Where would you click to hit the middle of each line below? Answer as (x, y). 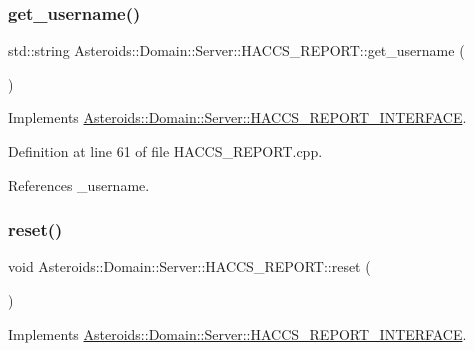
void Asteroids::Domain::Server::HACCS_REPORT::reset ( (189, 266)
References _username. (79, 184)
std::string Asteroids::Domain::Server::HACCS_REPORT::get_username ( (236, 50)
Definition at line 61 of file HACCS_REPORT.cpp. (165, 151)
